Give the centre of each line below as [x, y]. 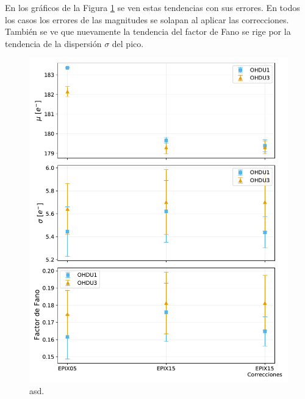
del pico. [128, 43]
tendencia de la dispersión [53, 43]
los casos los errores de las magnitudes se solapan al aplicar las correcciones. [147, 19]
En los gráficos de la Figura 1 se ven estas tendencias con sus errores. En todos [152, 7]
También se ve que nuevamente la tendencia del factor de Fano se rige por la [148, 31]
